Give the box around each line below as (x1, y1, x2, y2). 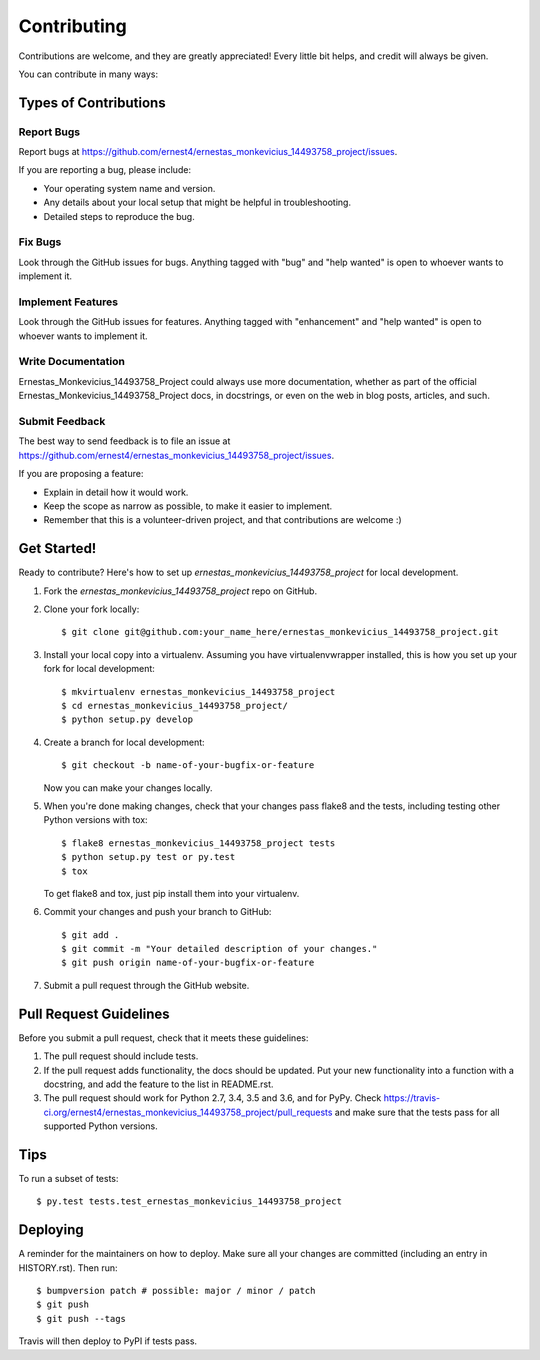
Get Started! (18, 540, 97, 557)
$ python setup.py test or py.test (61, 851, 236, 863)
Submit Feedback (18, 415, 106, 429)
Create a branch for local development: (43, 736, 205, 748)
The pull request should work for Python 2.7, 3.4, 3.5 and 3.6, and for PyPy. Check (43, 1092, 382, 1104)
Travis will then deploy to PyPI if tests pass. (18, 1335, 198, 1347)
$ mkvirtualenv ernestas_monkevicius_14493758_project (61, 686, 336, 697)
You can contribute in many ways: (18, 68, 159, 80)
